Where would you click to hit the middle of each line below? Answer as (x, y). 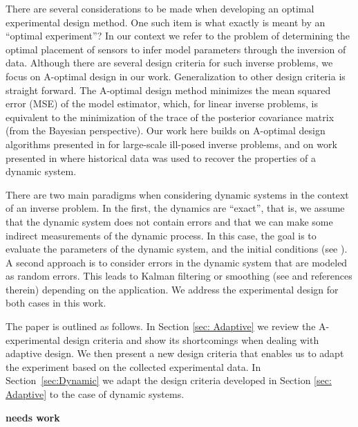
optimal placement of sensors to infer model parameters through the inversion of (176, 49)
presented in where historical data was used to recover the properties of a (161, 157)
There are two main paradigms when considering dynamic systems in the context (177, 194)
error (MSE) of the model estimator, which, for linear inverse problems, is (162, 103)
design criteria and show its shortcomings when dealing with (191, 339)
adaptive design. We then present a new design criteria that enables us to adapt (175, 353)
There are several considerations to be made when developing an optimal (160, 8)
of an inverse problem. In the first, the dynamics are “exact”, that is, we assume (175, 208)
